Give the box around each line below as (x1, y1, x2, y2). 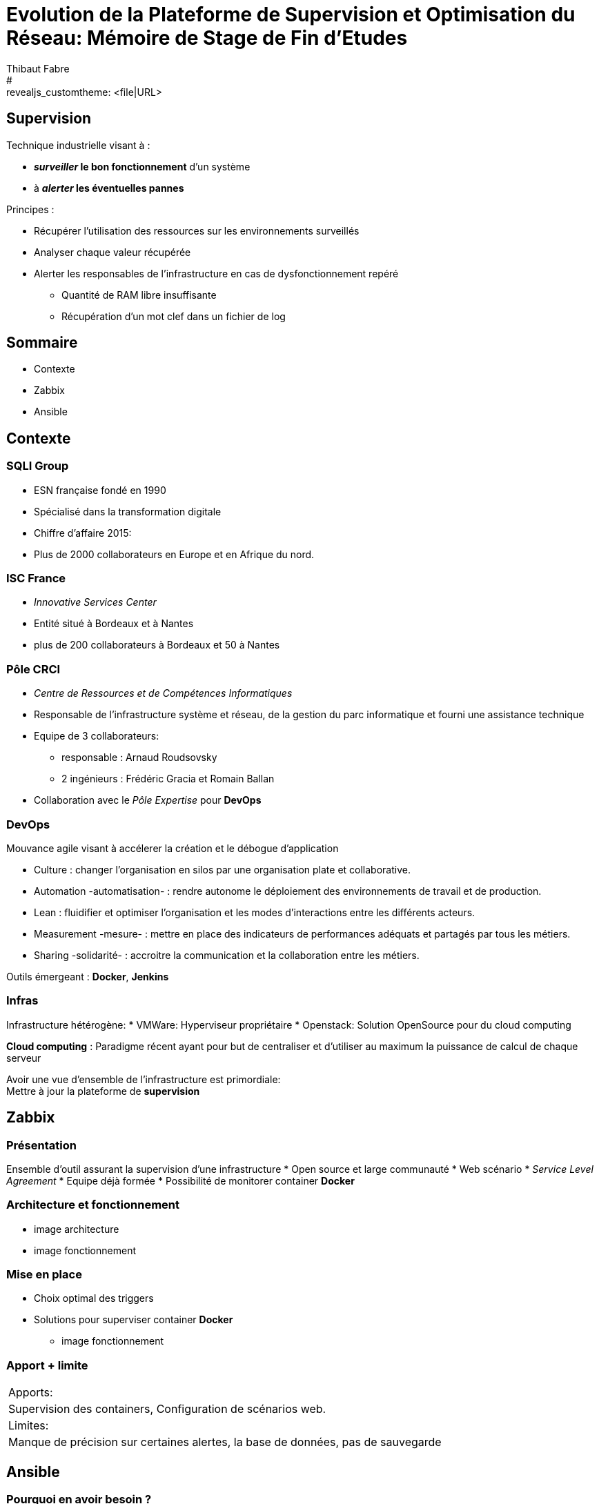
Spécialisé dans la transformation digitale (34, 505, 222, 517)
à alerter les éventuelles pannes (34, 181, 184, 194)
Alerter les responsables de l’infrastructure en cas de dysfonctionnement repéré (34, 267, 399, 279)
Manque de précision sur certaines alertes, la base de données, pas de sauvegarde (8, 1435, 442, 1449)
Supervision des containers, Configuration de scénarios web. (8, 1402, 326, 1416)
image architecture (34, 1223, 119, 1235)
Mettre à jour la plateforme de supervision (6, 1085, 200, 1097)
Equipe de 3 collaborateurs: (34, 730, 159, 742)
